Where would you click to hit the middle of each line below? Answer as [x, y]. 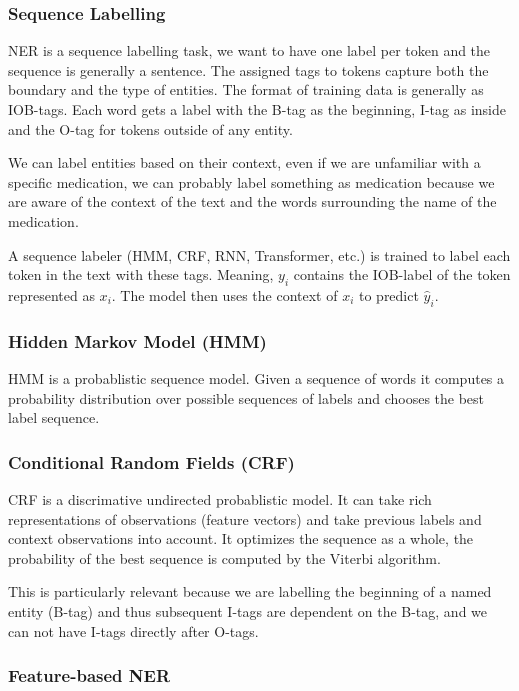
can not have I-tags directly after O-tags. [133, 630]
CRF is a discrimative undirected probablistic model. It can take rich [220, 498]
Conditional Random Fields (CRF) [151, 461]
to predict [388, 294]
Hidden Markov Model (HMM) [137, 340]
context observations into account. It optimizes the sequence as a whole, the [241, 538]
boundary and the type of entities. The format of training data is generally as [246, 89]
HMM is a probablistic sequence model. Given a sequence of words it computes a [256, 377]
